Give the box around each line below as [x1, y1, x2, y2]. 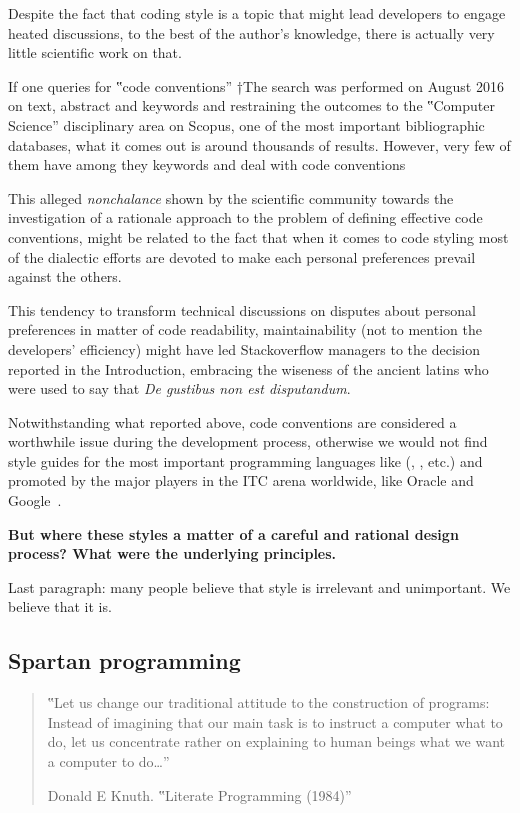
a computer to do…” [47, 751, 170, 772]
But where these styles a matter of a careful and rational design [8, 523, 459, 544]
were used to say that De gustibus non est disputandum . [8, 378, 351, 399]
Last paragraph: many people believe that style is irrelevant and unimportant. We [8, 576, 511, 597]
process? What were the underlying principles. [8, 543, 337, 564]
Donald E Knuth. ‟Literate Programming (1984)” [47, 784, 352, 805]
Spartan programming [8, 645, 241, 676]
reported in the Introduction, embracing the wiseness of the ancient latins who [8, 358, 489, 379]
